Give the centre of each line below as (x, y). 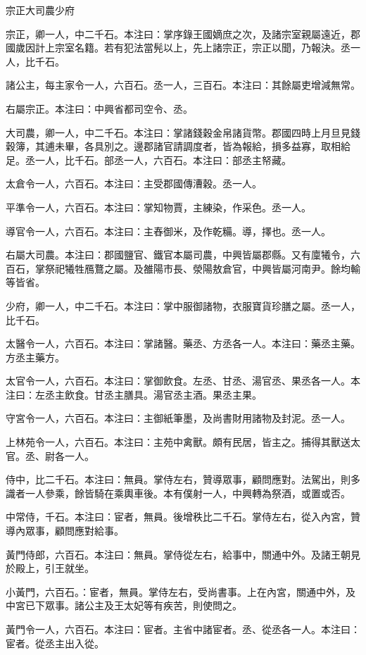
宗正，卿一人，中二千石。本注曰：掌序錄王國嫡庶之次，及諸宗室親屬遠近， (178, 33)
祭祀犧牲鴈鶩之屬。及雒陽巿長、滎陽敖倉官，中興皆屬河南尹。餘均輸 (202, 268)
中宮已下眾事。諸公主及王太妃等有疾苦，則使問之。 (124, 605)
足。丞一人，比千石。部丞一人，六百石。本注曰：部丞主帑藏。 (149, 160)
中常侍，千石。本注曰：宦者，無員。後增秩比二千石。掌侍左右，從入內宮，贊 (183, 517)
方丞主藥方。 (35, 357)
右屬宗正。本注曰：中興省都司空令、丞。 (99, 108)
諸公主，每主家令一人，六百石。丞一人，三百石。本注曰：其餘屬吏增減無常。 (183, 85)
